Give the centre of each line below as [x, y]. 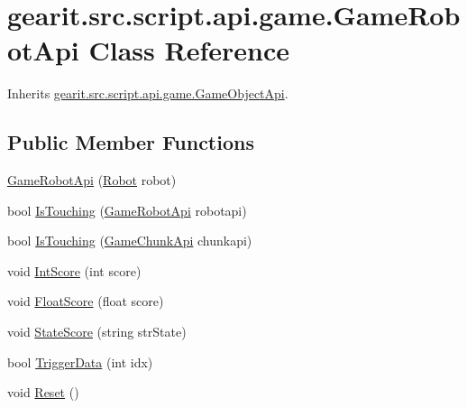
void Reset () [43, 392]
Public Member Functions [131, 142]
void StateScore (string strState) [97, 332]
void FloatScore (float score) [86, 301]
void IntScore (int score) [74, 270]
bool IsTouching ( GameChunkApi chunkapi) [130, 241]
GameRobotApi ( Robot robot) [92, 180]
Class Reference [189, 50]
